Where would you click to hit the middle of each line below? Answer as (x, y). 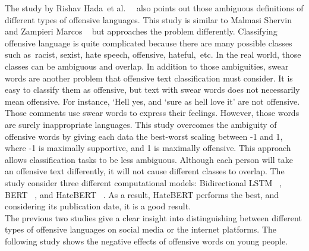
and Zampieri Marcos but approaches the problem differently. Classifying (141, 31)
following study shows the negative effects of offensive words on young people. (146, 241)
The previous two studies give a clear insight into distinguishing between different (153, 217)
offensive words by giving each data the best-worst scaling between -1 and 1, (144, 136)
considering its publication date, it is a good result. (98, 206)
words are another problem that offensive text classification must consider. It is (149, 78)
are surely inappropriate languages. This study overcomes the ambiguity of (141, 124)
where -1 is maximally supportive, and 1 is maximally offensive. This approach (148, 148)
